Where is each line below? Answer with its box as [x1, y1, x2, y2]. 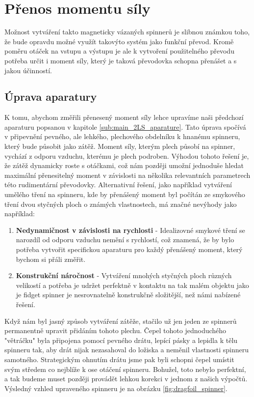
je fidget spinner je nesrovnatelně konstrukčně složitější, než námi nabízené [16, 289, 241, 300]
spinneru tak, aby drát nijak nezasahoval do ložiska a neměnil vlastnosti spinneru [4, 344, 249, 355]
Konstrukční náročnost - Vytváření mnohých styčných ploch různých [16, 270, 232, 281]
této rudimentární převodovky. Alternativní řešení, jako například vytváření [4, 179, 232, 190]
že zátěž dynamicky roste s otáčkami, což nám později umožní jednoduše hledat [4, 160, 244, 170]
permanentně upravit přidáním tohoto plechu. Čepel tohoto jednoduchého [4, 325, 227, 336]
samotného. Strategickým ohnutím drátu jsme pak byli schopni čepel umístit [4, 354, 234, 364]
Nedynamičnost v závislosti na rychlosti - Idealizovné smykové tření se [16, 225, 245, 235]
